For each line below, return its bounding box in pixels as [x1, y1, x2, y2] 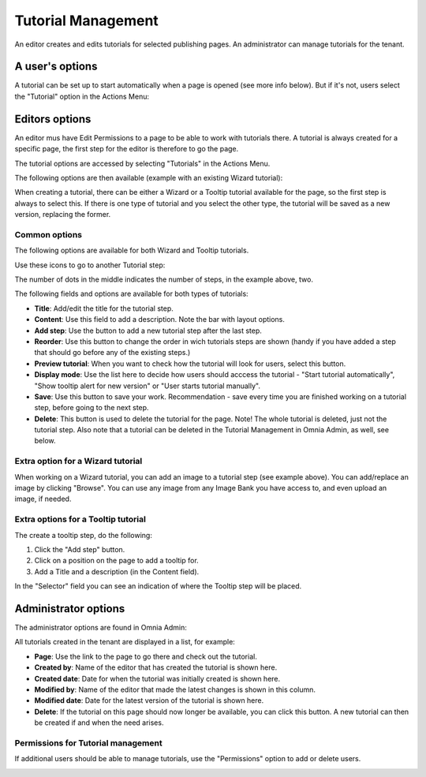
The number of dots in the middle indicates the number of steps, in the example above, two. [14, 275, 313, 284]
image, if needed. [14, 494, 72, 504]
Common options [14, 229, 83, 240]
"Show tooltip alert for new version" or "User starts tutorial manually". [34, 381, 260, 390]
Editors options [14, 112, 92, 125]
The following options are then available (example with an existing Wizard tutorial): [14, 173, 283, 182]
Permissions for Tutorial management [14, 738, 163, 749]
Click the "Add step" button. [34, 544, 125, 554]
